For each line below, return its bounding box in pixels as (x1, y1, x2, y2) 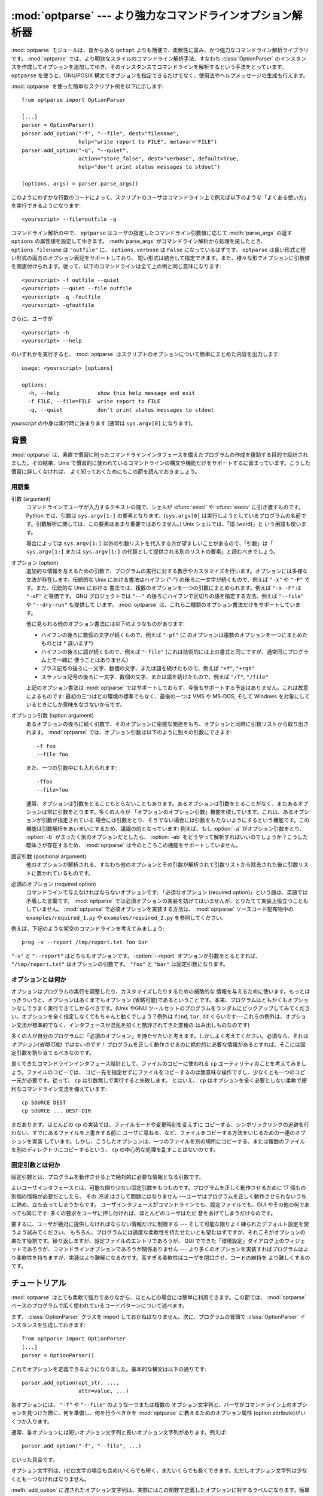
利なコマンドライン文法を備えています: (11, 1085, 107, 1092)
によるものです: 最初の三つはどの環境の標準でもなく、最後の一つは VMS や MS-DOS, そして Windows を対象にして (26, 692, 310, 700)
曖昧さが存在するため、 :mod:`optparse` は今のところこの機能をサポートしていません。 (26, 841, 242, 849)
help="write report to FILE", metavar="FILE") (78, 138, 218, 145)
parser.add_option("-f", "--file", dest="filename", (22, 130, 179, 137)
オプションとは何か (11, 975, 67, 984)
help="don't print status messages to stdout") (78, 163, 221, 171)
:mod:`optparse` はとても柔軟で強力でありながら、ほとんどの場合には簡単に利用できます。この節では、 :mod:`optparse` (11, 1293, 307, 1301)
